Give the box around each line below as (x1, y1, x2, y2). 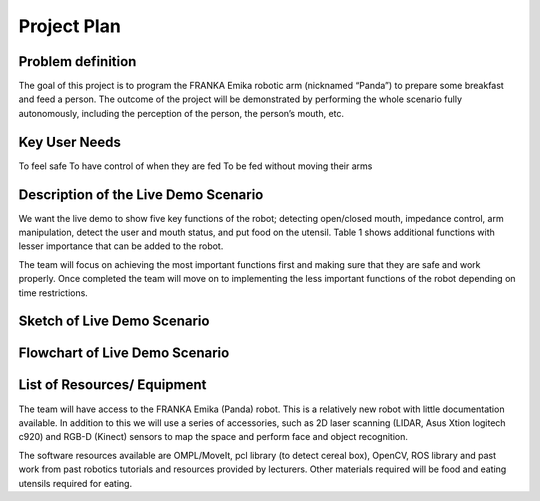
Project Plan (18, 15, 122, 37)
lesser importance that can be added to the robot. (18, 240, 224, 252)
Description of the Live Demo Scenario (18, 186, 264, 203)
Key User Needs (18, 133, 122, 150)
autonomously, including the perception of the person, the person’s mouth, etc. (18, 107, 345, 119)
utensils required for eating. (18, 477, 133, 489)
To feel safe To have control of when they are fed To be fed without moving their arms (18, 160, 373, 172)
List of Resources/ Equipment (18, 376, 207, 394)
